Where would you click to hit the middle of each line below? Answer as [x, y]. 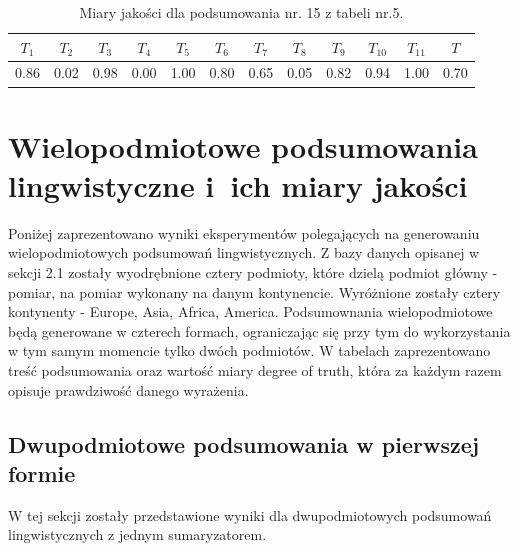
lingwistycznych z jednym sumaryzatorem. [137, 534]
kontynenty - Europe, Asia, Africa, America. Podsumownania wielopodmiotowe [250, 311]
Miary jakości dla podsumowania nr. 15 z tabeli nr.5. [241, 12]
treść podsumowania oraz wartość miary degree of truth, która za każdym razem [255, 370]
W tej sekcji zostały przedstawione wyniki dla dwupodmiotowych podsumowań [250, 514]
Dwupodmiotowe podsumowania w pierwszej [244, 443]
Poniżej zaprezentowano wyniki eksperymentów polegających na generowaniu [244, 232]
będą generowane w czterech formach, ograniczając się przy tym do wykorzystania [259, 330]
